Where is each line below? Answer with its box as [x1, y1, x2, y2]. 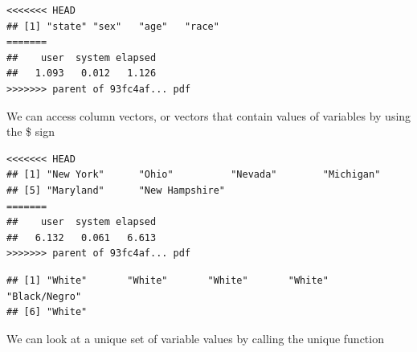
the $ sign [6, 123, 55, 140]
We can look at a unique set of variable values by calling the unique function [6, 329, 384, 346]
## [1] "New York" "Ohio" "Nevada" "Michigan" [6, 169, 381, 181]
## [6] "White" [6, 306, 88, 318]
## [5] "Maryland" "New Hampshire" [6, 184, 226, 196]
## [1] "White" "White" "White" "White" [6, 274, 329, 286]
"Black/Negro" [6, 290, 82, 302]
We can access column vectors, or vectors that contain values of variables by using [6, 107, 411, 124]
